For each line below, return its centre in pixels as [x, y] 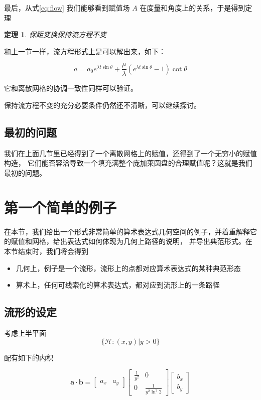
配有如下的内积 [29, 357]
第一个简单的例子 [60, 207]
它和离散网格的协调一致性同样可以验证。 [71, 88]
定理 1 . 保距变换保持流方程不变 [55, 34]
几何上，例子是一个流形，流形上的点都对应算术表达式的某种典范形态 [128, 268]
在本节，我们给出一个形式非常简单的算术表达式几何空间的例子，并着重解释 [127, 231]
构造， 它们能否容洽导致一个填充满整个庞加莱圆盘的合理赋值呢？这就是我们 [128, 163]
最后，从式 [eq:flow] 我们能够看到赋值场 [67, 8]
